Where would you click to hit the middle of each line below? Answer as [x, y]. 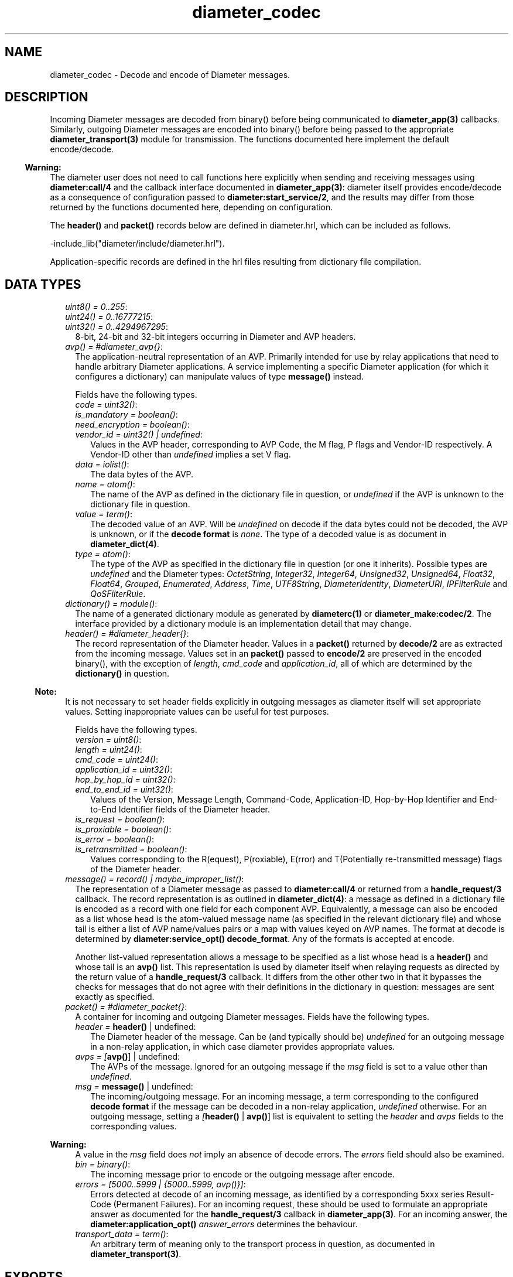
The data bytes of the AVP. [142, 474]
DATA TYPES [43, 284]
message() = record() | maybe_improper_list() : [155, 879]
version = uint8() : [108, 740]
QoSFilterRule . [118, 594]
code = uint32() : [106, 405]
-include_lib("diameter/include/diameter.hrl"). [137, 244]
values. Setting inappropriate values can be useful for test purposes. [197, 712]
